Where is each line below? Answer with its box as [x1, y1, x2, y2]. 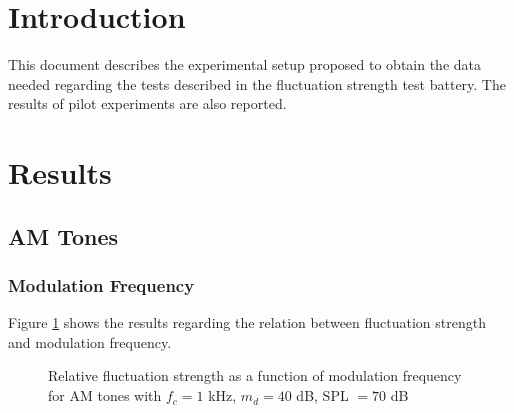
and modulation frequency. [8, 331, 172, 352]
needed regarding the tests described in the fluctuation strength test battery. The [8, 73, 506, 94]
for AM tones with [48, 385, 162, 406]
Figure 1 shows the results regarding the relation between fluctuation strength [8, 312, 486, 333]
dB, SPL [296, 385, 349, 406]
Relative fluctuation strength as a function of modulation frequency [48, 365, 462, 386]
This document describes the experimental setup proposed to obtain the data [8, 54, 482, 75]
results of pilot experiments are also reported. [8, 93, 287, 114]
